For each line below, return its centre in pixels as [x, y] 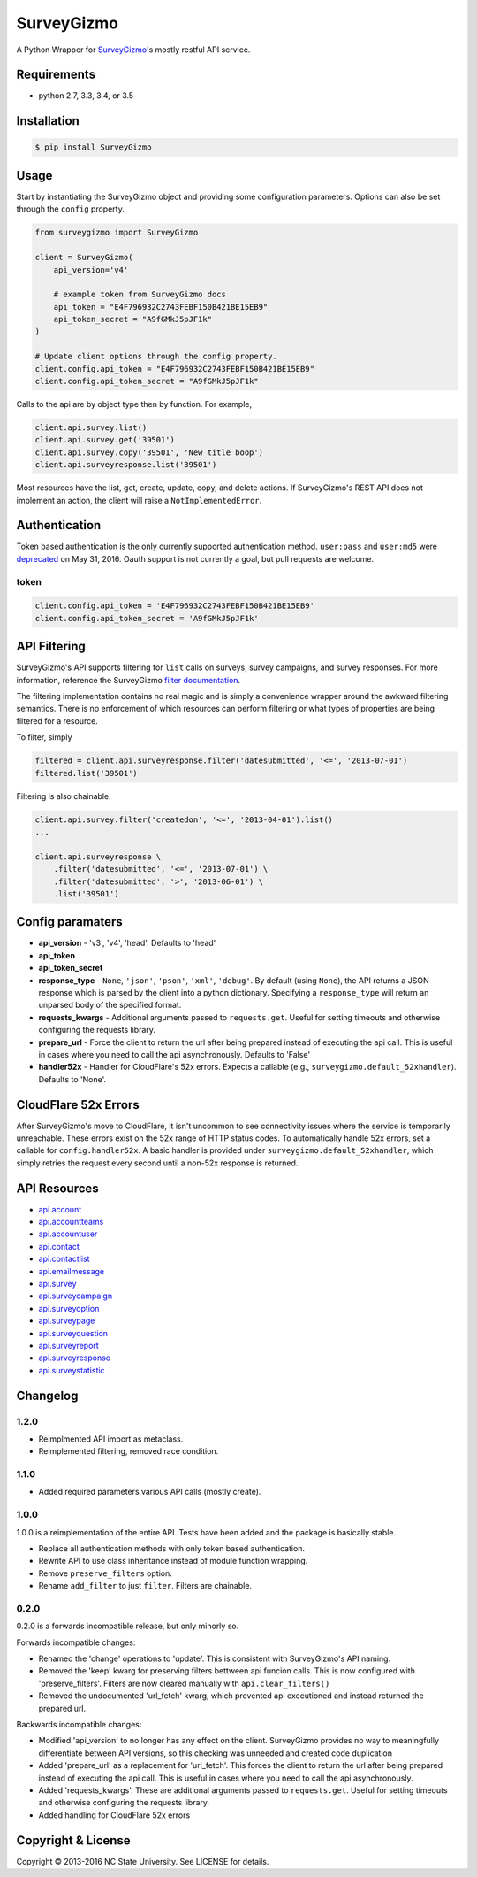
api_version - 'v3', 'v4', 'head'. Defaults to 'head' [127, 943]
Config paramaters [69, 922]
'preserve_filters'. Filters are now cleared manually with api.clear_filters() [184, 1683]
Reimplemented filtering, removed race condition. [129, 1451]
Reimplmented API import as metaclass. [111, 1439]
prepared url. [62, 1708]
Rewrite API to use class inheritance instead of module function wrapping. [173, 1561]
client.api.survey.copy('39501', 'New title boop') [149, 452]
